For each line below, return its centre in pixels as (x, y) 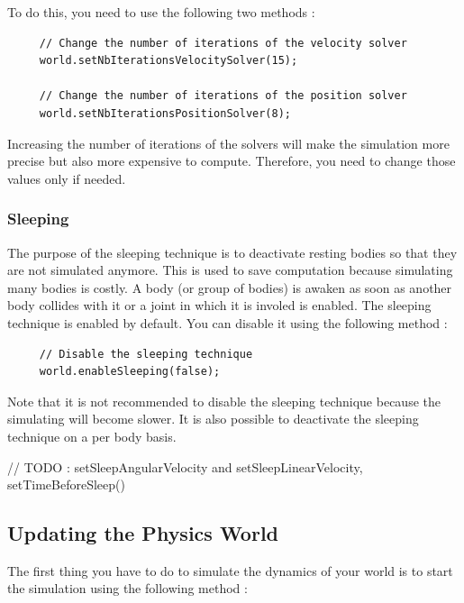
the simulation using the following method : (127, 588)
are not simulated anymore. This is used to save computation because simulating (230, 270)
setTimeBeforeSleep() (66, 484)
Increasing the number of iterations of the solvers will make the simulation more (228, 143)
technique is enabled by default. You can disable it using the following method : (227, 322)
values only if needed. (67, 178)
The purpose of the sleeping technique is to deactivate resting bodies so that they (232, 252)
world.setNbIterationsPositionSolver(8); (165, 113)
